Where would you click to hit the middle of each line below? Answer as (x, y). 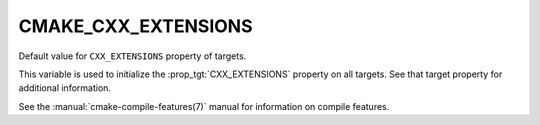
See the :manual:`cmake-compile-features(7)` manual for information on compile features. (204, 106)
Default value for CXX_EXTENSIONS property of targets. (132, 56)
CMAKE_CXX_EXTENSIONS (136, 26)
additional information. (65, 88)
